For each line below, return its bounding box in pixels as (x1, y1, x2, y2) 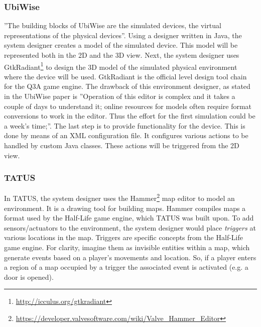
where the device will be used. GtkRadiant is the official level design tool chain (4, 71, 247, 81)
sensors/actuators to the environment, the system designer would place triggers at (4, 222, 256, 233)
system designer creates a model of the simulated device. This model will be (4, 40, 238, 50)
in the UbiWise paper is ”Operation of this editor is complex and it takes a (4, 91, 235, 101)
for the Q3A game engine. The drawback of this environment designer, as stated (4, 81, 250, 91)
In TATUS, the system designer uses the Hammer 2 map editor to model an (4, 191, 235, 203)
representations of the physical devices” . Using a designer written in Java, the (4, 30, 242, 40)
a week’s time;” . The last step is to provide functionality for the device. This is (4, 120, 245, 131)
